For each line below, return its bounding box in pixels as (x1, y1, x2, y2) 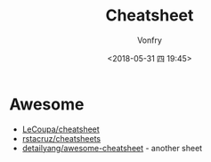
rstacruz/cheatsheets (21, 133, 101, 143)
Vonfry (136, 35, 163, 45)
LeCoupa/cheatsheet (21, 124, 100, 134)
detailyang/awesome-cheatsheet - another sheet (21, 142, 203, 153)
